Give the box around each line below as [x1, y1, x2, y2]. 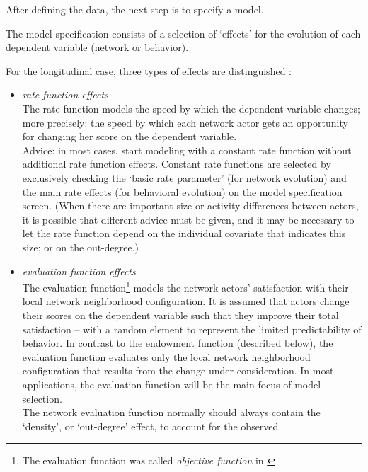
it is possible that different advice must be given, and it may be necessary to [22, 212, 355, 226]
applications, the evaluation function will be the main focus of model [22, 376, 321, 391]
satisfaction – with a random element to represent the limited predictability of [22, 321, 362, 336]
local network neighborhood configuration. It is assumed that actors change [22, 294, 350, 309]
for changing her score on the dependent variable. [22, 129, 237, 144]
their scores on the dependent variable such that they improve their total [22, 307, 339, 322]
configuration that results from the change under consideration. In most [22, 363, 334, 378]
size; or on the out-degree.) [22, 239, 139, 254]
